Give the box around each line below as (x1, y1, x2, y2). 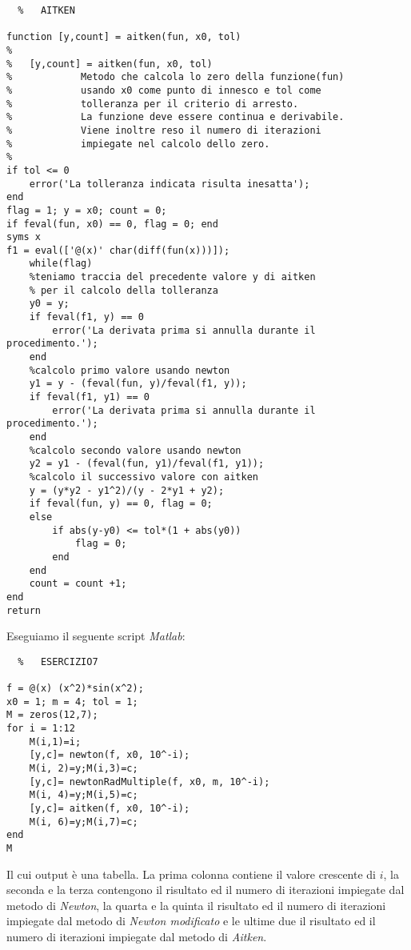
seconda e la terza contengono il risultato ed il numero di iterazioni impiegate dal (6, 881, 405, 898)
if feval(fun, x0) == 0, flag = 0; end (6, 218, 218, 230)
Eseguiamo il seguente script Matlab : (6, 627, 186, 644)
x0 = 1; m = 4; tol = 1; (6, 695, 138, 707)
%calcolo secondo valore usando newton (29, 444, 241, 456)
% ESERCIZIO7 (18, 655, 98, 667)
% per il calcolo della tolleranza (29, 284, 218, 296)
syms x (6, 231, 41, 243)
